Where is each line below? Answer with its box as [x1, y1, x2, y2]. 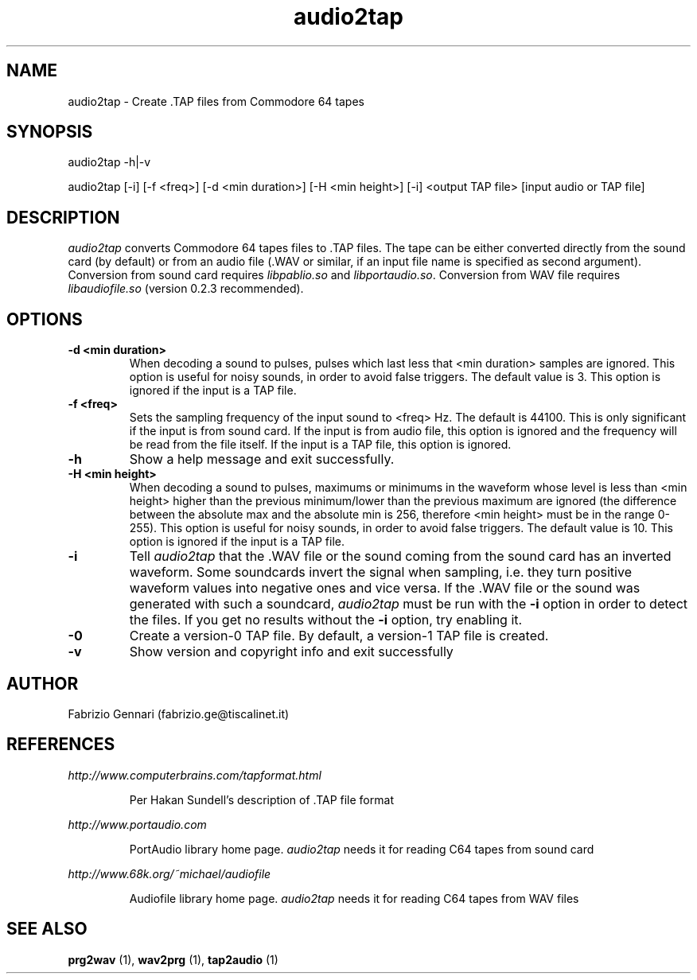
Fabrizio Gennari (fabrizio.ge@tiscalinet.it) [68, 706, 290, 721]
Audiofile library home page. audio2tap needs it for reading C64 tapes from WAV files [129, 891, 579, 905]
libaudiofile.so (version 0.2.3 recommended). [68, 282, 304, 296]
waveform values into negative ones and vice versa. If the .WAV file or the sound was [129, 580, 641, 597]
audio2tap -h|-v [68, 155, 151, 169]
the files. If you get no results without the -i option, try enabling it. [129, 612, 523, 628]
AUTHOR [6, 673, 79, 694]
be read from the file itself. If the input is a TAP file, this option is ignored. [129, 437, 512, 452]
